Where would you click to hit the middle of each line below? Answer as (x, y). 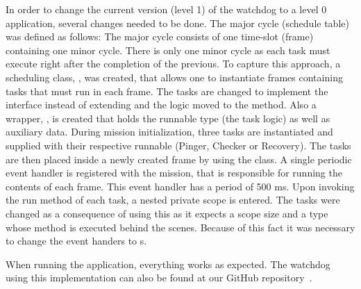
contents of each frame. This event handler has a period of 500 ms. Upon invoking (180, 186)
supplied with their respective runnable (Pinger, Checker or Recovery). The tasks (178, 145)
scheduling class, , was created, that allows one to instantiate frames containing (174, 77)
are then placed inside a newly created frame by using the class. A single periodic (179, 159)
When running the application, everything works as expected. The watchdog (168, 264)
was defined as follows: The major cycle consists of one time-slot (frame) (160, 36)
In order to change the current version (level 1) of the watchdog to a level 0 (166, 9)
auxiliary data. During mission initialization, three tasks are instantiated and (169, 132)
